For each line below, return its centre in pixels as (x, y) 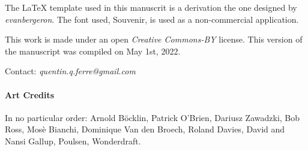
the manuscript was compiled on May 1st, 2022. (93, 51)
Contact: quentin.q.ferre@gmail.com (70, 71)
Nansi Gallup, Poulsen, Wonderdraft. (73, 141)
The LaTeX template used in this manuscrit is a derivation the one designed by (151, 7)
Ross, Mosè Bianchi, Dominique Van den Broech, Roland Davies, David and (145, 129)
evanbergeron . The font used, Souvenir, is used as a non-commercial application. (152, 19)
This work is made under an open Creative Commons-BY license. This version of (154, 39)
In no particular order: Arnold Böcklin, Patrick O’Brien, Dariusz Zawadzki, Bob (152, 117)
